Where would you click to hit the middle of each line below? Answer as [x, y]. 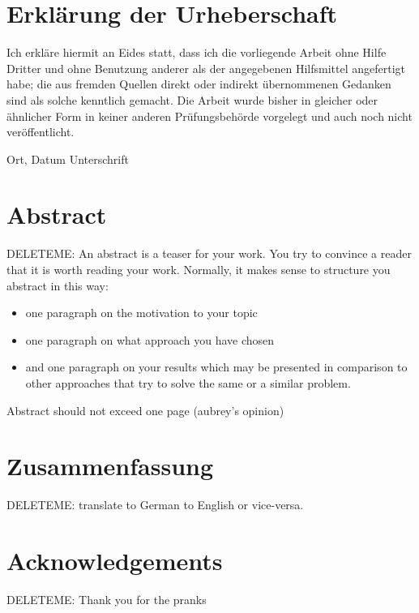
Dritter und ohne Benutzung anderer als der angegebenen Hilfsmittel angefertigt [206, 68]
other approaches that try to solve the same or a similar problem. [188, 382]
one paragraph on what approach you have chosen [150, 339]
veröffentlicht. [41, 132]
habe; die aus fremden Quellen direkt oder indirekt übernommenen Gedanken [199, 84]
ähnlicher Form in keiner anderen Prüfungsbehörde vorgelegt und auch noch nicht [209, 116]
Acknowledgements [115, 561]
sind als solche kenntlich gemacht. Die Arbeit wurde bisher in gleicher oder [192, 99]
